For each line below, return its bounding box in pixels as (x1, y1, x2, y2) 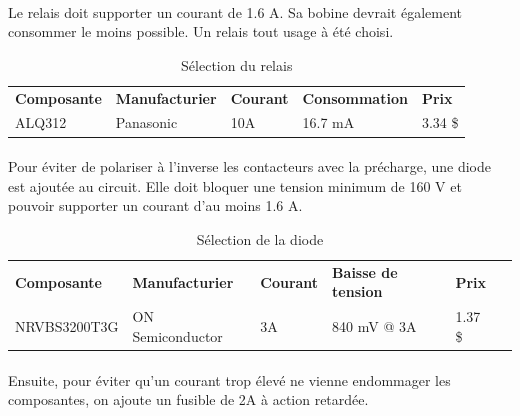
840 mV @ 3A (332, 316, 417, 337)
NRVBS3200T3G (15, 316, 119, 337)
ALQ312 (15, 112, 67, 133)
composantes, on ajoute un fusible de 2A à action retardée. (8, 389, 369, 410)
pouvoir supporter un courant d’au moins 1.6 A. (8, 195, 303, 216)
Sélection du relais (181, 54, 293, 75)
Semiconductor (132, 325, 223, 346)
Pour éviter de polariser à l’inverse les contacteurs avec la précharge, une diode (8, 156, 491, 177)
